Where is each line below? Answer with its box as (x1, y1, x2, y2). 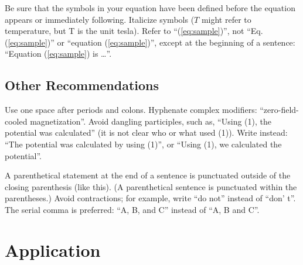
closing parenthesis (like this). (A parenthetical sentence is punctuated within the (5, 180, 297, 192)
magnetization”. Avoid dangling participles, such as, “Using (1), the (30, 115, 271, 127)
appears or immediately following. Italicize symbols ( (5, 13, 195, 25)
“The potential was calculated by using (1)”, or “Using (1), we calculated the (5, 137, 282, 150)
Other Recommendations (5, 76, 159, 94)
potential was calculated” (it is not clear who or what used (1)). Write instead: (5, 126, 288, 139)
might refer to (201, 13, 251, 25)
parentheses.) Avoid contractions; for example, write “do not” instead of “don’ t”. (5, 192, 296, 204)
